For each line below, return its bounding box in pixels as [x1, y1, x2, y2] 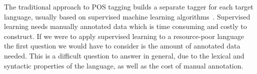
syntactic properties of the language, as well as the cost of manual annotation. [4, 60, 243, 70]
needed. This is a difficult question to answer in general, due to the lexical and [4, 50, 244, 60]
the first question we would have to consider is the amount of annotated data [4, 40, 240, 51]
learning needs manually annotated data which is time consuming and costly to [4, 21, 247, 31]
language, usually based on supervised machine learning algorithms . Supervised [4, 11, 250, 21]
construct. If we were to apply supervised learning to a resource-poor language [4, 30, 244, 41]
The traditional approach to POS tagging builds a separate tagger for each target [4, 1, 253, 11]
